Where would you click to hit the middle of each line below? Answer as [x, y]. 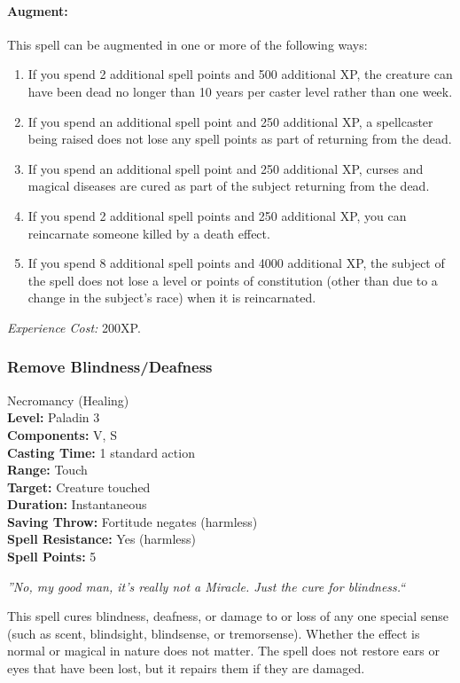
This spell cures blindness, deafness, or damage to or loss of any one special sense [228, 616]
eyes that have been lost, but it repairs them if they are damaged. [186, 668]
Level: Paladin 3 [54, 417]
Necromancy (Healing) [68, 400]
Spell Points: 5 [52, 557]
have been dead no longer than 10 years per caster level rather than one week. [240, 91]
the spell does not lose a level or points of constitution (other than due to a [233, 280]
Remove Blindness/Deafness [110, 367]
